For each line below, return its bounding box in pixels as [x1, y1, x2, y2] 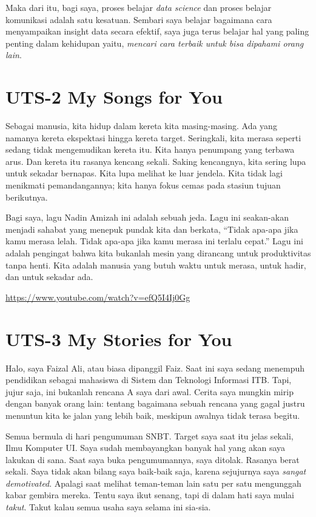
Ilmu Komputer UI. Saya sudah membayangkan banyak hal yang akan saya [5, 441, 286, 454]
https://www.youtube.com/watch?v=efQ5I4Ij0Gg [5, 290, 190, 303]
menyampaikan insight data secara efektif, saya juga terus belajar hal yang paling [5, 25, 309, 38]
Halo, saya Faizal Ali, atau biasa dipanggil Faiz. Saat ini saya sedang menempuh [5, 361, 305, 374]
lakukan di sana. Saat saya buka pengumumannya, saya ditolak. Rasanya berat [5, 453, 300, 465]
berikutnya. [5, 190, 48, 203]
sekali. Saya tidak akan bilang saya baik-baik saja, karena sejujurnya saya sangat [5, 465, 306, 478]
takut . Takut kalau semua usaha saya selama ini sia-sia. [5, 501, 211, 513]
